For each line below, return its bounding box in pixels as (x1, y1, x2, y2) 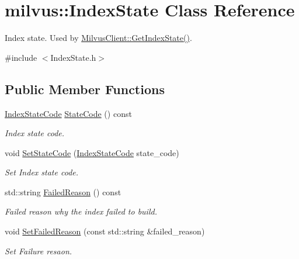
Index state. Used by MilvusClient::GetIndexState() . (5, 32, 192, 44)
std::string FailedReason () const (5, 185, 121, 198)
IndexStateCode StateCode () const (5, 107, 132, 119)
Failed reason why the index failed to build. (5, 205, 157, 217)
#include (5, 51, 37, 63)
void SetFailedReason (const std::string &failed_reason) (5, 225, 205, 237)
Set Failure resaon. (5, 244, 72, 257)
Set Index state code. (5, 166, 79, 178)
